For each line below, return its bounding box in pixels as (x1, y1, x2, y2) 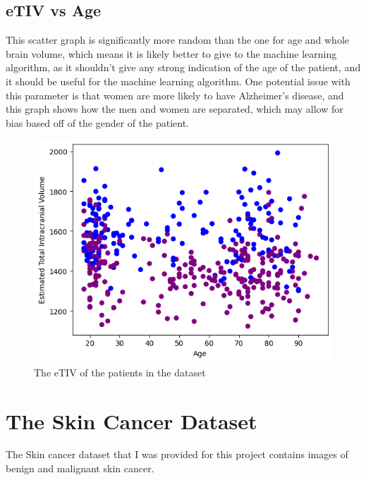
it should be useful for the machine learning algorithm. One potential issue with (6, 73, 350, 88)
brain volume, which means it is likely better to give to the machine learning (6, 46, 337, 61)
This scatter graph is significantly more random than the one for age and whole (6, 32, 350, 47)
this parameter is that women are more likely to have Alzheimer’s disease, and (6, 87, 344, 102)
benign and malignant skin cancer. (6, 461, 154, 476)
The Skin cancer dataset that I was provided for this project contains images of (6, 447, 348, 462)
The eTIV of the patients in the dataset (34, 364, 206, 379)
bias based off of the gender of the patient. (6, 115, 189, 130)
